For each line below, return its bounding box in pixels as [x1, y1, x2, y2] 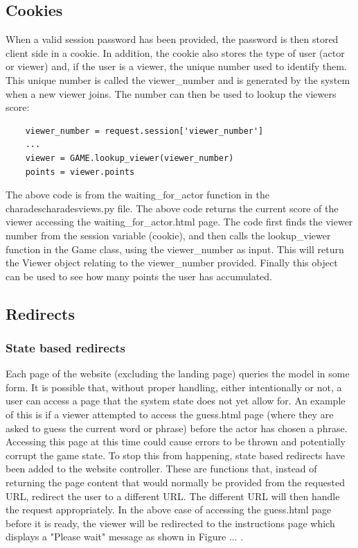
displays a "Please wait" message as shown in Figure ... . [6, 529, 244, 544]
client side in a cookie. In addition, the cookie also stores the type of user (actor [6, 45, 345, 60]
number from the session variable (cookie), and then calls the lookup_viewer [6, 228, 331, 242]
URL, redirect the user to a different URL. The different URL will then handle [6, 488, 340, 503]
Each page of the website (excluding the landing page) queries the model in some [6, 366, 350, 381]
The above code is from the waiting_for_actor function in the [6, 187, 269, 202]
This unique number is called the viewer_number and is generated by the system [6, 72, 350, 87]
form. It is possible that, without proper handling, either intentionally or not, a [6, 379, 342, 394]
